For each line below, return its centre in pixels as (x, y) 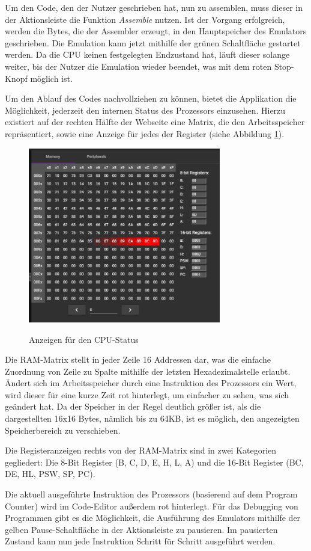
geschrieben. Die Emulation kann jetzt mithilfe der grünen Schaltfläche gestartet (153, 42)
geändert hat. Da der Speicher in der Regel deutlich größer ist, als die (133, 406)
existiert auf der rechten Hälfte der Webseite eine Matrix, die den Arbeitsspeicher (155, 122)
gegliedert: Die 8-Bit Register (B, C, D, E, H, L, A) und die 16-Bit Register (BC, (154, 462)
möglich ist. (51, 78)
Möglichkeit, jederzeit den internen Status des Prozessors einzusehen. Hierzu (145, 110)
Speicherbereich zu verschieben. (63, 430)
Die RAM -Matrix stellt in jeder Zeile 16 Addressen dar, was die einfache (138, 359)
